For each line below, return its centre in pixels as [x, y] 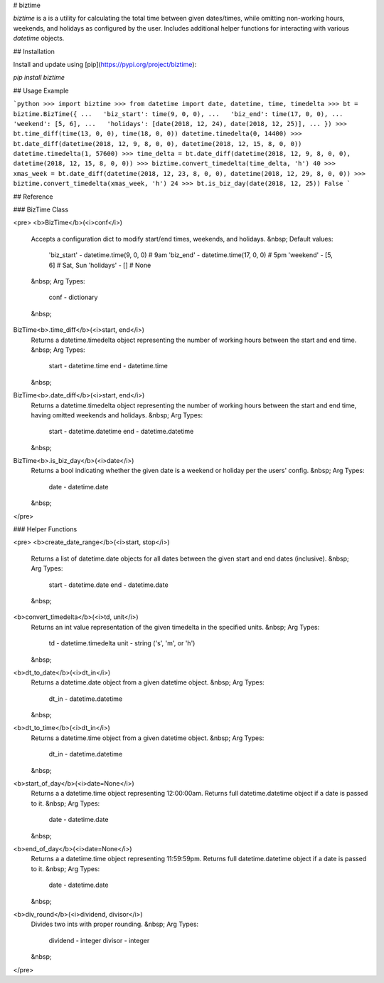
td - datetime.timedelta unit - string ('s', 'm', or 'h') [122, 643]
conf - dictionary [73, 297]
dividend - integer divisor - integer [99, 940]
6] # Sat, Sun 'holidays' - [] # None [100, 265]
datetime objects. [39, 38]
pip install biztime [39, 78]
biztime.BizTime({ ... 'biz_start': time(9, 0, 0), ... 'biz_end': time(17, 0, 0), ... [178, 114]
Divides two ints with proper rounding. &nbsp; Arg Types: [115, 924]
